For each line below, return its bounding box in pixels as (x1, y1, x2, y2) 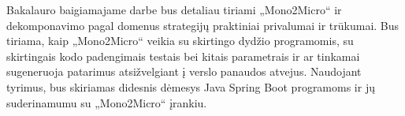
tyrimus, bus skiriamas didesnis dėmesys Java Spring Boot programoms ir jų (6, 78, 375, 95)
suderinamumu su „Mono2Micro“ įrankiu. (6, 94, 207, 110)
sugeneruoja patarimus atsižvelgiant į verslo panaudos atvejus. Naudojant (6, 63, 362, 80)
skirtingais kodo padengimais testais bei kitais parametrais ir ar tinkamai (6, 47, 360, 64)
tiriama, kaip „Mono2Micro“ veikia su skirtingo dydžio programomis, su (6, 32, 354, 49)
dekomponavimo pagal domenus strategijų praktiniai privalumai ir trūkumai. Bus (6, 17, 399, 33)
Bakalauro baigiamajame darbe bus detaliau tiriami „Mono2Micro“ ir (6, 2, 342, 17)
